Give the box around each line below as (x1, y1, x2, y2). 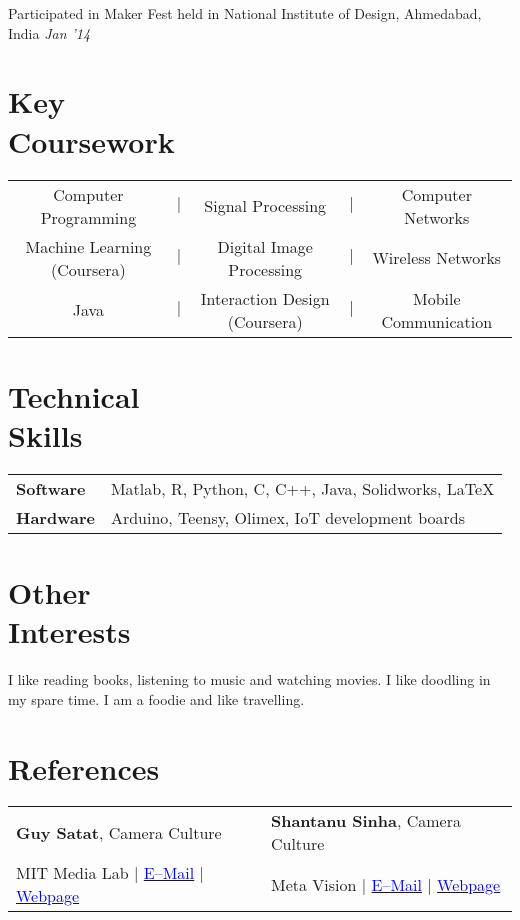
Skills (8, 414, 83, 455)
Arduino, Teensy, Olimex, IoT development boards (110, 505, 465, 529)
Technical (8, 375, 140, 416)
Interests (8, 611, 131, 652)
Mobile (413, 286, 461, 310)
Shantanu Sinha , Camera (270, 809, 461, 833)
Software (16, 476, 86, 500)
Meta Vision (270, 872, 357, 896)
